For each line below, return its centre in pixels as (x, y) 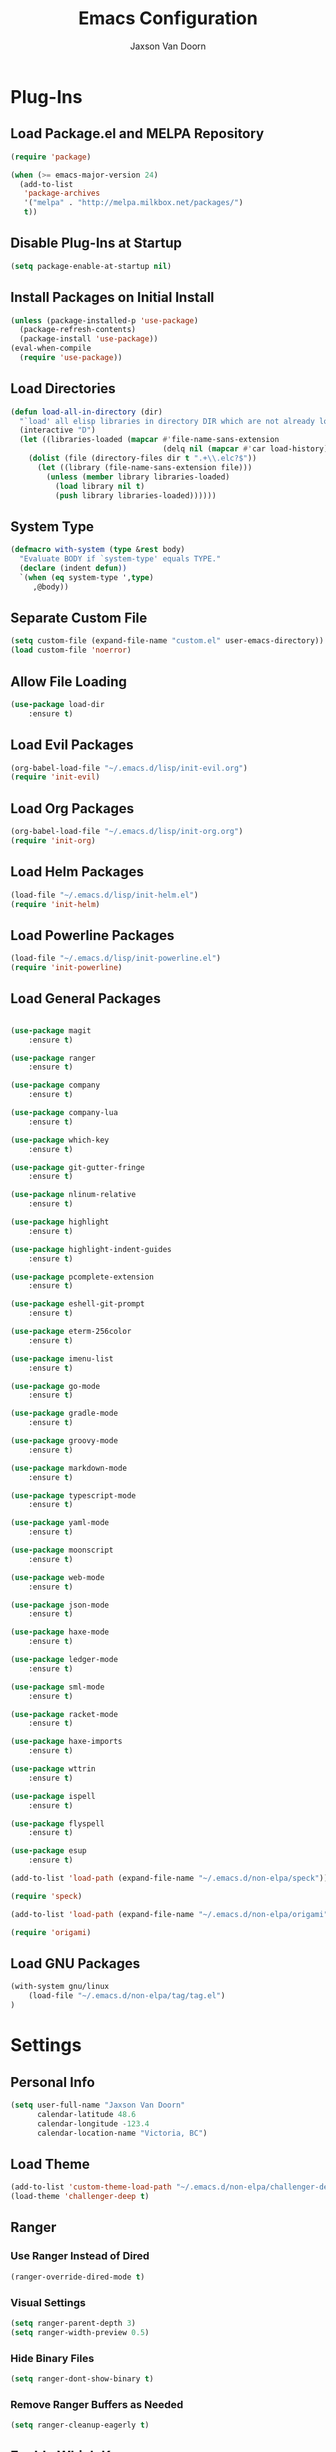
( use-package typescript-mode (73, 1495)
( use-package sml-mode (57, 1687)
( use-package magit (51, 1030)
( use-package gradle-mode (64, 1413)
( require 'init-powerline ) (66, 968)
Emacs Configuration (168, 18)
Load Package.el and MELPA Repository (137, 133)
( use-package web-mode (57, 1577)
